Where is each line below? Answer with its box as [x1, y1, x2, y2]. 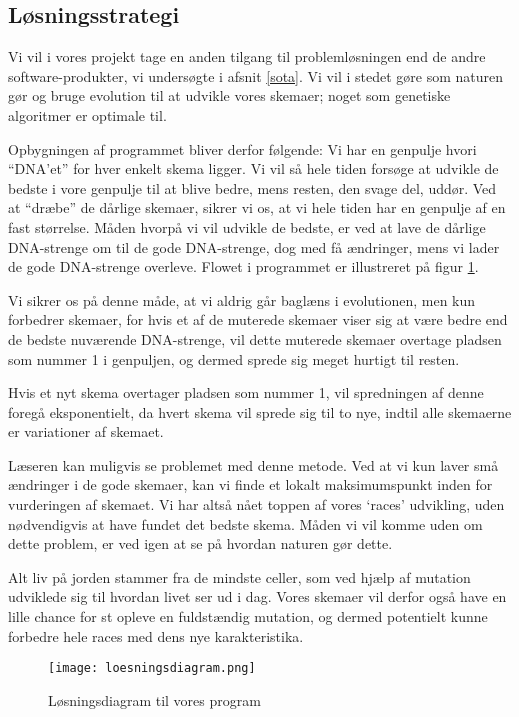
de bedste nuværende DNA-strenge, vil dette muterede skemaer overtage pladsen [8, 328, 502, 349]
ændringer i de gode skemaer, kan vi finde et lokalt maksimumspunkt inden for [8, 474, 493, 495]
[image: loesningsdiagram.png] [48, 661, 256, 676]
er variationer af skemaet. [8, 421, 164, 442]
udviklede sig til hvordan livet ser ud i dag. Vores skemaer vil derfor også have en [8, 586, 507, 607]
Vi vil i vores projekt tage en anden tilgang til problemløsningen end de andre [8, 46, 486, 67]
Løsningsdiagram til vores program [48, 689, 261, 710]
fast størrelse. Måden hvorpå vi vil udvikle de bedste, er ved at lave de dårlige [8, 216, 486, 237]
